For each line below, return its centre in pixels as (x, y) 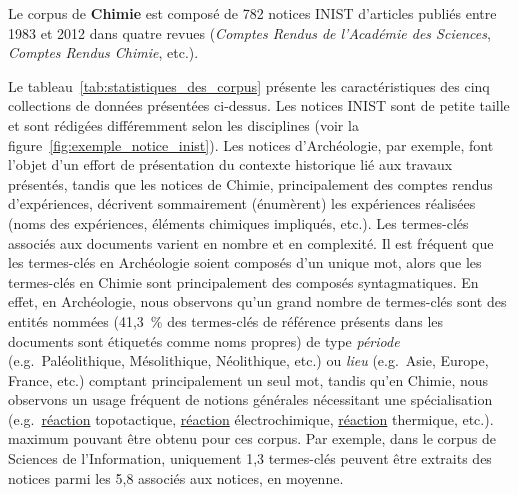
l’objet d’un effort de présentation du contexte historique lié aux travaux (230, 164)
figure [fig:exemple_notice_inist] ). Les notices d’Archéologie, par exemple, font (251, 144)
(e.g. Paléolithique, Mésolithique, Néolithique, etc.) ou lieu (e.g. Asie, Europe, (248, 360)
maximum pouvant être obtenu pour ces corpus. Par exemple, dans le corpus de (252, 438)
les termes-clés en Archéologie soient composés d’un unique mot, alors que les (245, 262)
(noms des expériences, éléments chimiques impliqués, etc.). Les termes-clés (238, 222)
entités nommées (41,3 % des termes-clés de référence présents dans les (226, 320)
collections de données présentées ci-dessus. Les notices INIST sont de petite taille (259, 105)
